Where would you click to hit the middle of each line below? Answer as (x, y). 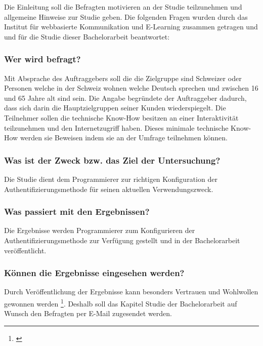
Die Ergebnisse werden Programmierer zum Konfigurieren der (100, 230)
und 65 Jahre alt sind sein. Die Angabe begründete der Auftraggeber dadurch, (125, 98)
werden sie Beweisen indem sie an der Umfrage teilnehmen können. (124, 138)
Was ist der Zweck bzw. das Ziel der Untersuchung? (112, 160)
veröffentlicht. (25, 250)
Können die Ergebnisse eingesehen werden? (94, 273)
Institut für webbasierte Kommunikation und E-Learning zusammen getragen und (131, 27)
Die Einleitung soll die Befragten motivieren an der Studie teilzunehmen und (123, 7)
